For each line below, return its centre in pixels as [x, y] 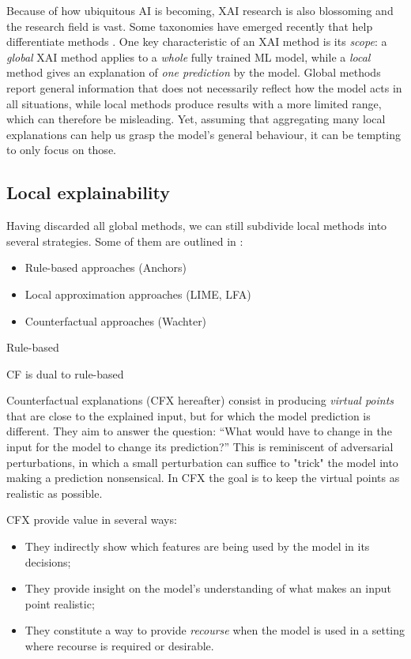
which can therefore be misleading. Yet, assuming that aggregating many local [196, 119]
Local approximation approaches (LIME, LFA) [138, 294]
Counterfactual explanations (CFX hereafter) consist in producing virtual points [200, 400]
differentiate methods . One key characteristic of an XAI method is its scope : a [197, 41]
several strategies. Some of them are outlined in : [125, 241]
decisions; [48, 561]
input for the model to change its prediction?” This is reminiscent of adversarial [200, 447]
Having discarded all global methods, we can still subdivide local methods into [197, 226]
